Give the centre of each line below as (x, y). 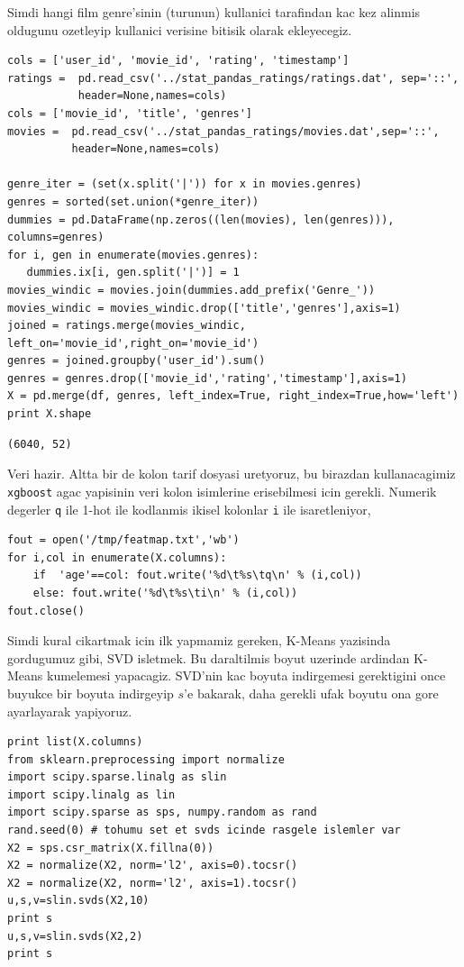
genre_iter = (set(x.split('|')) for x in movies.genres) (185, 184)
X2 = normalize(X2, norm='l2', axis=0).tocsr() (153, 866)
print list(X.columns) (75, 742)
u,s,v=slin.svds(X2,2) (75, 936)
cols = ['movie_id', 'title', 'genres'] (130, 113)
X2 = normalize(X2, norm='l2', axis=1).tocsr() (153, 883)
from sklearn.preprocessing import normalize (146, 759)
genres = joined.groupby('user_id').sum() (136, 361)
